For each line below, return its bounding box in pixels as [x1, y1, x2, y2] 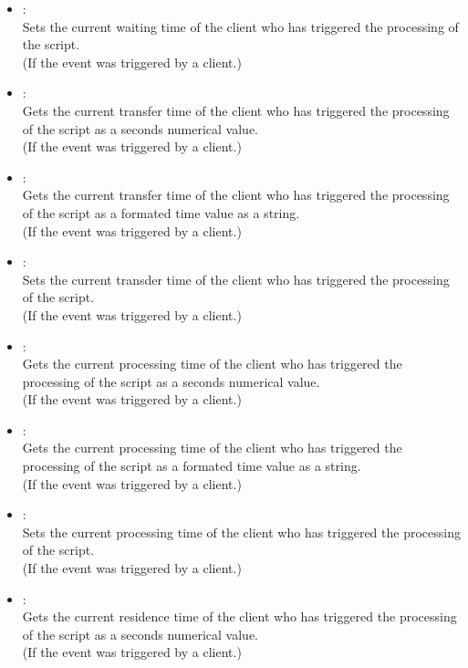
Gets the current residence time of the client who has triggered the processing [22, 607, 457, 626]
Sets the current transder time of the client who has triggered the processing [22, 269, 450, 288]
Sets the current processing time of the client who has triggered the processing [22, 522, 461, 541]
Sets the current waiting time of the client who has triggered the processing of [22, 16, 459, 36]
